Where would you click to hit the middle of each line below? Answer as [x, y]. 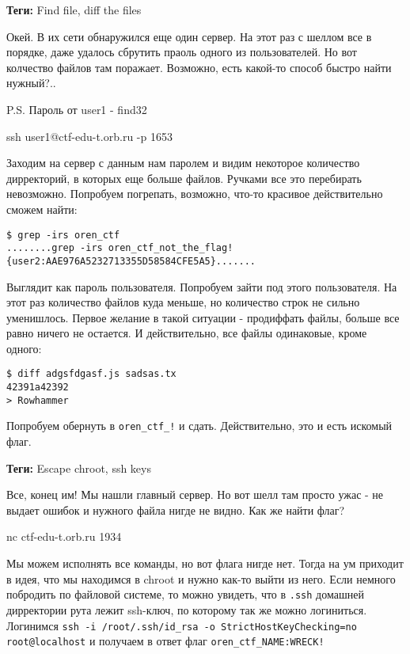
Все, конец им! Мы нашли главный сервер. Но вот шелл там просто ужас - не [195, 494]
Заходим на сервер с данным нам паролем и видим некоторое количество [183, 163]
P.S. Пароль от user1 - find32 [77, 109]
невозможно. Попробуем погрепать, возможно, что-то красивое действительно [195, 194]
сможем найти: [42, 209]
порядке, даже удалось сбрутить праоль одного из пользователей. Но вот [182, 52]
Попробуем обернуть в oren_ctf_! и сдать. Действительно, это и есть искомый [199, 426]
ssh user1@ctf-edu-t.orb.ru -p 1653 [89, 136]
